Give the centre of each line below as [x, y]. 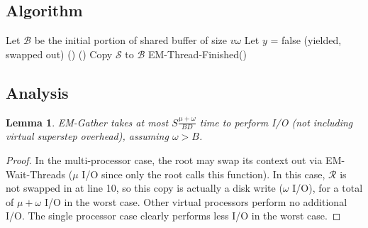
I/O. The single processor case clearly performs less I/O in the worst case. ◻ [173, 216]
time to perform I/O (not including [276, 122]
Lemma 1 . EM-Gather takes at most [87, 122]
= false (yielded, [306, 40]
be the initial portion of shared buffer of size [130, 40]
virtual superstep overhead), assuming [87, 136]
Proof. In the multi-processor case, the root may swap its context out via [164, 160]
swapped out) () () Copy [59, 54]
